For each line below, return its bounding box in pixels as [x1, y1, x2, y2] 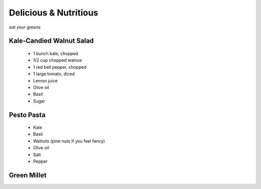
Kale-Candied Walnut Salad [9, 37, 94, 45]
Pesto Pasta [9, 110, 46, 119]
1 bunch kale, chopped [33, 50, 78, 56]
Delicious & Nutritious [9, 7, 99, 18]
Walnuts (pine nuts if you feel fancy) [33, 138, 105, 144]
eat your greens [9, 24, 41, 30]
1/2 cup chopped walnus [33, 57, 82, 63]
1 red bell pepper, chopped [33, 64, 87, 70]
